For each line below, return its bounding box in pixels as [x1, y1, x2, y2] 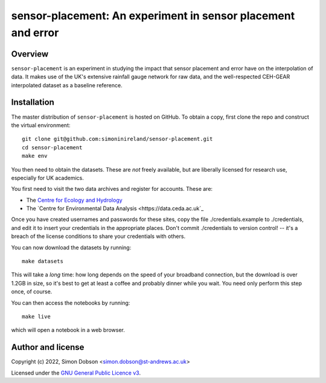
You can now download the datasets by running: [11, 244, 132, 251]
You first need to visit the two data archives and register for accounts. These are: [11, 185, 213, 193]
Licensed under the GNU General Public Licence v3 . [11, 369, 141, 376]
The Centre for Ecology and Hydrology [26, 196, 123, 204]
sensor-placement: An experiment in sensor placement [11, 9, 295, 22]
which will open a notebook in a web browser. [11, 326, 125, 334]
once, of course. [11, 288, 53, 295]
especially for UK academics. [11, 174, 84, 181]
